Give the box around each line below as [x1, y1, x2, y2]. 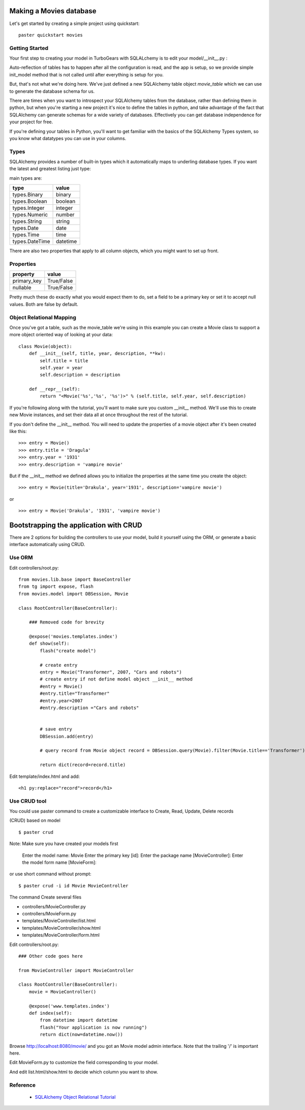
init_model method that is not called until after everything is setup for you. [9, 71, 164, 77]
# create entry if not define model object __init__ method [40, 676, 193, 682]
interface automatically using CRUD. [9, 542, 85, 548]
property [12, 270, 35, 278]
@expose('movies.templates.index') [28, 634, 118, 639]
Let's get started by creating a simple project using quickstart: [9, 20, 140, 26]
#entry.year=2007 [40, 698, 83, 703]
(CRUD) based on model [9, 818, 60, 824]
